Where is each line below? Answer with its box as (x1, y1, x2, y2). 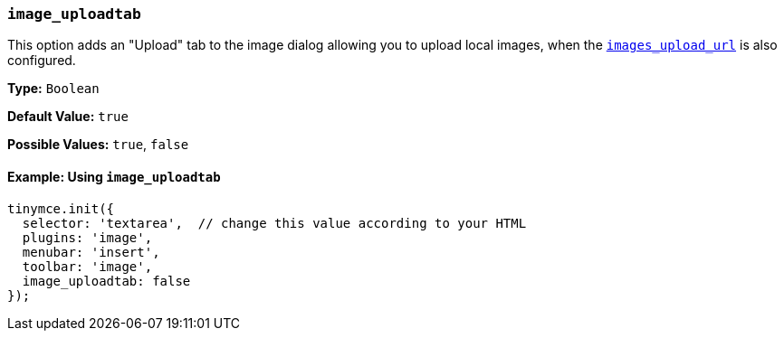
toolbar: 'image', (22, 258, 153, 274)
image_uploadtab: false (22, 273, 191, 288)
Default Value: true (7, 108, 129, 125)
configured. (7, 52, 76, 69)
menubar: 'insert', (22, 244, 160, 259)
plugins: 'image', (22, 230, 153, 245)
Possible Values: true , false (7, 136, 189, 153)
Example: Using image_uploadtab (7, 168, 221, 184)
